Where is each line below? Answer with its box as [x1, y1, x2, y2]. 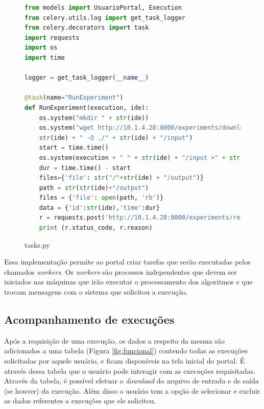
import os [25, 44, 58, 52]
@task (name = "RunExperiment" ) [25, 94, 124, 102]
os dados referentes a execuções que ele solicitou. [4, 395, 156, 406]
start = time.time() [39, 144, 109, 152]
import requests [25, 34, 80, 41]
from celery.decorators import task [25, 24, 149, 32]
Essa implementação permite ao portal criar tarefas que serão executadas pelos [4, 256, 251, 267]
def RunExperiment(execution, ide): [25, 104, 149, 111]
